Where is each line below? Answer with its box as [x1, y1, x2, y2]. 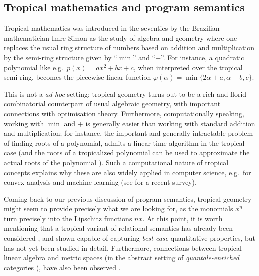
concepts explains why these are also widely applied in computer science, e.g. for [4, 167, 251, 177]
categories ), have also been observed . [4, 262, 121, 272]
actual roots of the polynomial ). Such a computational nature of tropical [4, 157, 229, 167]
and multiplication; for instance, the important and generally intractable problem [4, 128, 253, 138]
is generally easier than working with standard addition [85, 118, 255, 128]
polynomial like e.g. [4, 62, 64, 72]
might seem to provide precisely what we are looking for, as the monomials [4, 203, 233, 214]
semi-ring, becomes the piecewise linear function [4, 72, 151, 82]
